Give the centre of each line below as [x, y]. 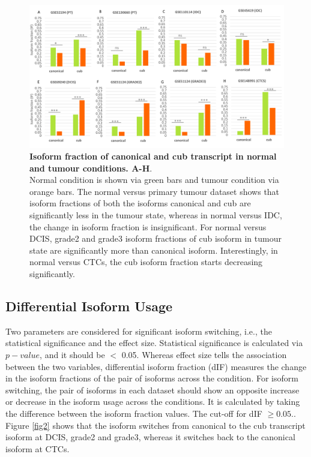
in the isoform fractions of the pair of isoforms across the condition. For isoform [152, 378]
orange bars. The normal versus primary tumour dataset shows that [155, 191]
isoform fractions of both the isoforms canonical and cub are [140, 203]
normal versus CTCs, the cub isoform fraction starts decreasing [146, 262]
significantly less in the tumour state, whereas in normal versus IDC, [156, 215]
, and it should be [72, 355]
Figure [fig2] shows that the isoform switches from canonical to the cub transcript [155, 425]
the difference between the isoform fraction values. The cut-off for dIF [134, 413]
